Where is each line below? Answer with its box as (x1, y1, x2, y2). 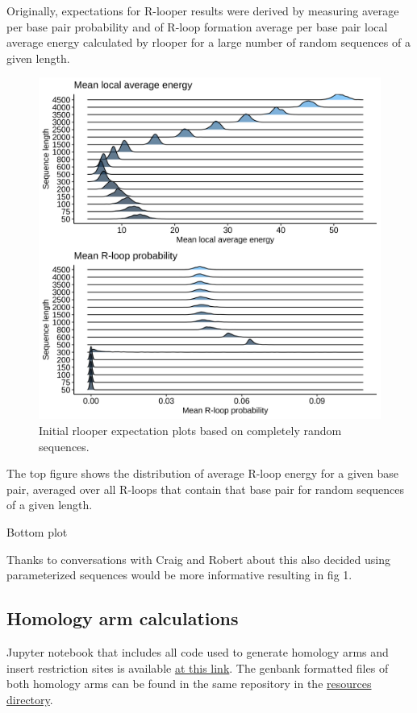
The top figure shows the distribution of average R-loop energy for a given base (6, 465, 399, 482)
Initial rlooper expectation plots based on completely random (39, 421, 342, 438)
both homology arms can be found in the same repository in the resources (6, 675, 372, 692)
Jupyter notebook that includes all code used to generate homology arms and (6, 643, 389, 660)
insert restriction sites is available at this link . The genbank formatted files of (6, 659, 389, 676)
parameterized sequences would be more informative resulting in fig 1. (6, 566, 352, 583)
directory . (6, 690, 53, 707)
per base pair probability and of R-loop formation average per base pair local (6, 18, 388, 35)
